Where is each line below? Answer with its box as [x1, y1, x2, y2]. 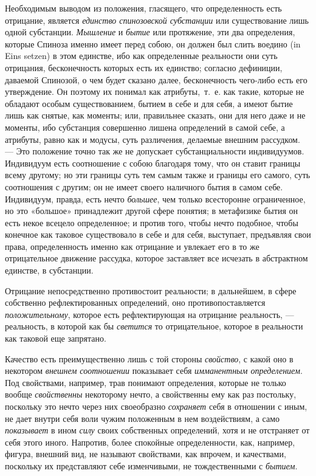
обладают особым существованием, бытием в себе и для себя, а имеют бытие [5, 97, 293, 109]
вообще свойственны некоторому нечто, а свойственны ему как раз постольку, [5, 388, 297, 401]
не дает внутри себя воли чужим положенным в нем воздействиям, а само [5, 412, 280, 424]
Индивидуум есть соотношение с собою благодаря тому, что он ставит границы [5, 156, 301, 169]
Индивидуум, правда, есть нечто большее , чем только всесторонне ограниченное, [5, 192, 306, 205]
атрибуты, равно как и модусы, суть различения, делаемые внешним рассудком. [5, 133, 300, 145]
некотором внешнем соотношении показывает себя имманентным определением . [5, 364, 303, 377]
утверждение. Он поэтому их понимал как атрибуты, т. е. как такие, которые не [5, 85, 304, 98]
